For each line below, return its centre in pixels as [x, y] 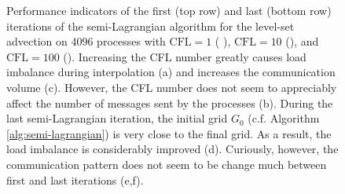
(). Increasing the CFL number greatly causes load [185, 56]
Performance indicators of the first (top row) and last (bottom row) [169, 10]
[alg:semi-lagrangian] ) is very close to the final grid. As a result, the [169, 133]
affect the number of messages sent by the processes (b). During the [170, 102]
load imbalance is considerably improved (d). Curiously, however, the [172, 149]
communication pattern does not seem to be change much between [167, 164]
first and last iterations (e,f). [75, 179]
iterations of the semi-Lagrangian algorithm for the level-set [150, 26]
